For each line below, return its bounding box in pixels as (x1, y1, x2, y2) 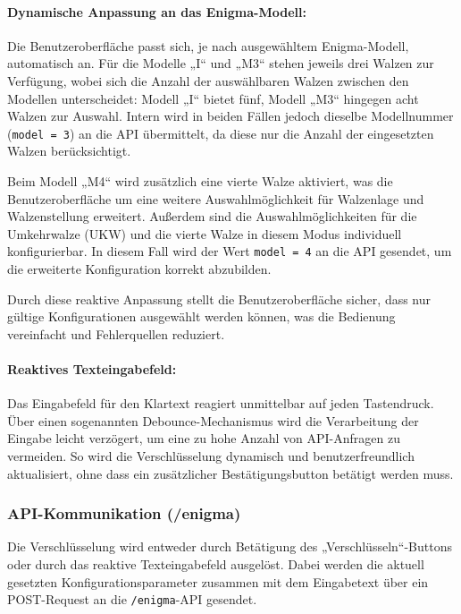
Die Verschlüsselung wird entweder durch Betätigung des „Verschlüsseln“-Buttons (7, 537, 452, 556)
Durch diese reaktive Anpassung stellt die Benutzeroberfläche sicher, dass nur (7, 289, 432, 308)
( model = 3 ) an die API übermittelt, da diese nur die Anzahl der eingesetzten (7, 124, 434, 142)
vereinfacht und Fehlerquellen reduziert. (7, 324, 225, 343)
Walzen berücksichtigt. (7, 141, 131, 160)
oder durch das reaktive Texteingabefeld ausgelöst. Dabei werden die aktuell (7, 555, 424, 573)
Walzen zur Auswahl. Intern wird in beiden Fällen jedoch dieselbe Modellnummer (7, 107, 454, 125)
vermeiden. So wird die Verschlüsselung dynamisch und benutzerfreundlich (7, 447, 415, 465)
